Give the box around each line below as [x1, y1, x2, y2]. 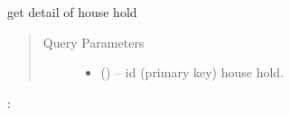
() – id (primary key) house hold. [100, 63, 284, 82]
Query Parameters [42, 32, 145, 51]
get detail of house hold [7, 3, 137, 21]
